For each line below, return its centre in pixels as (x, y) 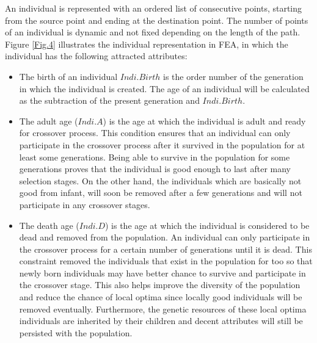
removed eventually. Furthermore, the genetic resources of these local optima (163, 309)
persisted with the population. (76, 332)
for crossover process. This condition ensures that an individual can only (155, 133)
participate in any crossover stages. (85, 204)
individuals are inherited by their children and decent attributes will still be (161, 321)
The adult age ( (49, 121)
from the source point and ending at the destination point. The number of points (157, 20)
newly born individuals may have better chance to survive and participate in (162, 273)
